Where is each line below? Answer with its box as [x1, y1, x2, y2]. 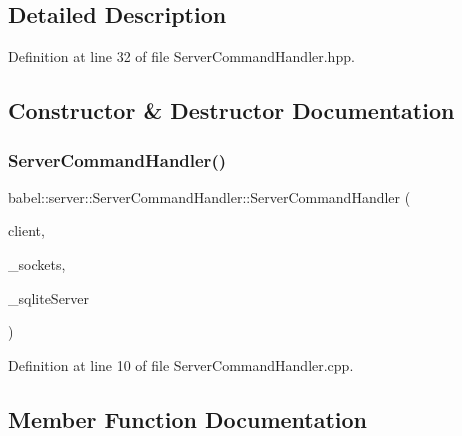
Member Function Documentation [8, 403, 368, 434]
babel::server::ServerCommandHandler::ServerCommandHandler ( [8, 186, 411, 207]
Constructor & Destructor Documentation [8, 95, 455, 126]
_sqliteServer [8, 287, 90, 308]
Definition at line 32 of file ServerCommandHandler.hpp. [8, 46, 355, 67]
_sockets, [8, 253, 66, 274]
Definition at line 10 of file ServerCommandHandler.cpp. [8, 354, 354, 375]
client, [8, 220, 45, 241]
